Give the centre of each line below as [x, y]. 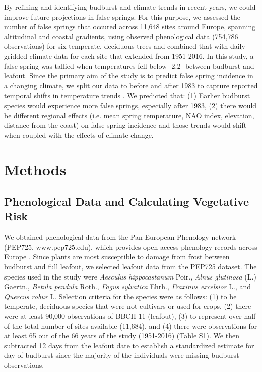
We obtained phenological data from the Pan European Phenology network [120, 237]
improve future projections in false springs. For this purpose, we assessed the [122, 16]
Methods [35, 169]
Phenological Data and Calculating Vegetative [127, 201]
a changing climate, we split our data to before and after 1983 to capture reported [131, 85]
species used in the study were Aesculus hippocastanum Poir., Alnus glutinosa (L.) [130, 276]
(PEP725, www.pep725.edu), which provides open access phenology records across [131, 247]
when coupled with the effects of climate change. [79, 134]
